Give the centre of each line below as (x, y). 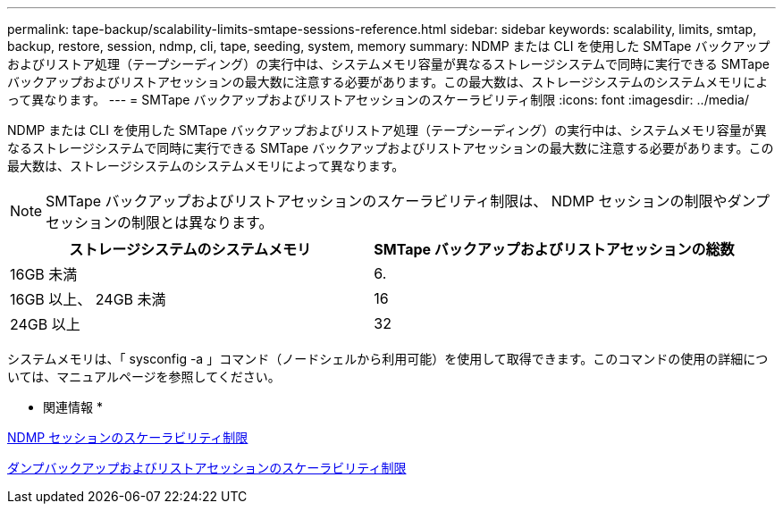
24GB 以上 (45, 324)
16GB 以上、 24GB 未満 (88, 299)
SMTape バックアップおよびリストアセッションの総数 (554, 249)
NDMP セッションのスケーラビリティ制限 (128, 437)
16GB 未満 (44, 274)
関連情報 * (73, 407)
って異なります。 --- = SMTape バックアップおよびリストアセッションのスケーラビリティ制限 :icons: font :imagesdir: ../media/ (378, 100)
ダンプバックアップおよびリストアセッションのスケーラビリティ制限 (207, 468)
